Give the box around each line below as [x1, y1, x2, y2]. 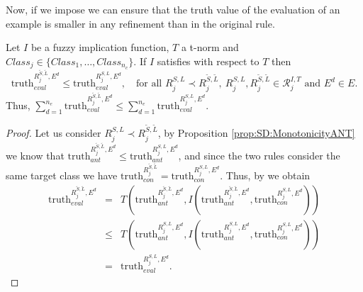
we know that [6, 148, 65, 163]
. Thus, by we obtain [220, 168, 311, 183]
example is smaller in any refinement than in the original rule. [6, 16, 275, 30]
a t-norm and [181, 40, 239, 55]
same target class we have [6, 168, 118, 183]
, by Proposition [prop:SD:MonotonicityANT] [157, 125, 355, 140]
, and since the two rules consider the [178, 148, 340, 163]
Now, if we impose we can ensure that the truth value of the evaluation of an [6, 2, 340, 16]
